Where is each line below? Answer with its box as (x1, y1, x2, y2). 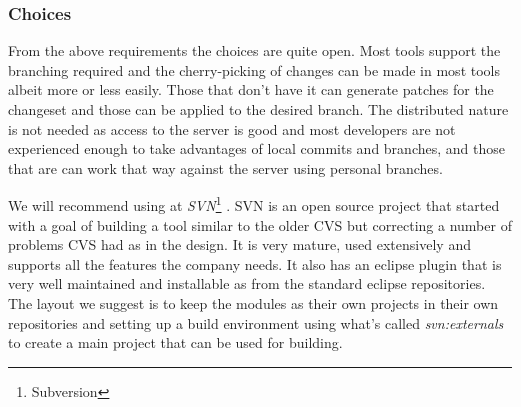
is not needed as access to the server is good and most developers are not (8, 118, 456, 139)
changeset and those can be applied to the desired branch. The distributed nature (8, 99, 509, 119)
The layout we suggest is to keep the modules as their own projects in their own (8, 293, 499, 313)
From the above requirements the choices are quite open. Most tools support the (8, 40, 501, 61)
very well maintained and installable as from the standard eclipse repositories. (8, 273, 486, 294)
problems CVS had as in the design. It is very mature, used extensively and (8, 234, 471, 255)
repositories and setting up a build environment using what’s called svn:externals (8, 312, 504, 333)
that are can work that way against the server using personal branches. (8, 157, 443, 178)
